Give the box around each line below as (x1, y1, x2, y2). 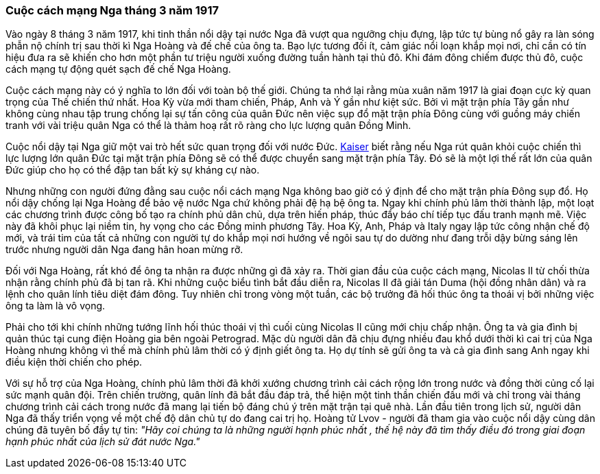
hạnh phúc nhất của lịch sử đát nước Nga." (5, 436, 200, 448)
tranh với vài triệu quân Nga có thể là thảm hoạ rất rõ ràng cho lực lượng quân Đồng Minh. (5, 119, 411, 132)
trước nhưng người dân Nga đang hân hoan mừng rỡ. (5, 244, 243, 256)
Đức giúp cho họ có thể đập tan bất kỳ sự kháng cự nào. (5, 164, 260, 176)
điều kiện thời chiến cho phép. (5, 356, 143, 368)
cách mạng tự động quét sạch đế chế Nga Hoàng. (5, 63, 231, 75)
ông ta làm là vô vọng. (5, 300, 106, 312)
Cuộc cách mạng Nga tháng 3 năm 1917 (5, 3, 219, 17)
